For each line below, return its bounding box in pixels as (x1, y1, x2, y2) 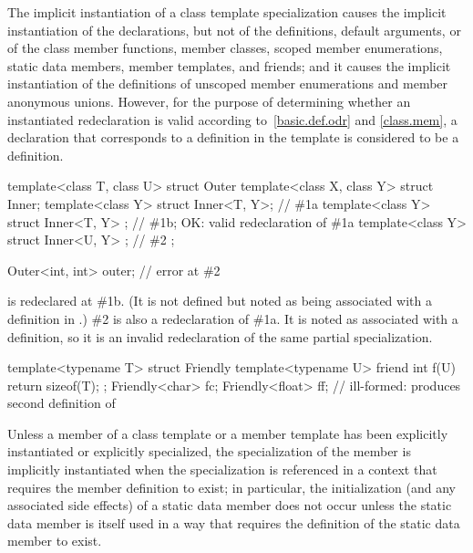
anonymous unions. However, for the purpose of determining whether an (7, 91, 411, 110)
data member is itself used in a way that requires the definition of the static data (7, 513, 460, 532)
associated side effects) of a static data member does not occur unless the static (7, 496, 452, 515)
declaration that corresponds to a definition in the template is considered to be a (7, 128, 459, 147)
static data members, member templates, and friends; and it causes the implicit (7, 56, 451, 75)
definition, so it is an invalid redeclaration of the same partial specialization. (7, 327, 433, 346)
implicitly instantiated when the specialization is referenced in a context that (7, 460, 437, 479)
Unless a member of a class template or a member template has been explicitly (7, 423, 448, 443)
